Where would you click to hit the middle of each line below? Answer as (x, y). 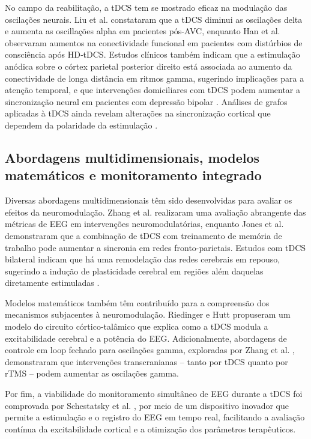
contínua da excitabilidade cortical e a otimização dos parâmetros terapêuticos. (150, 428)
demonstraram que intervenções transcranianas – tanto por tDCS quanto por (146, 361)
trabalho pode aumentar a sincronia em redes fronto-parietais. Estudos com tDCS (155, 247)
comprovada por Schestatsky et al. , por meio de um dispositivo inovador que (147, 405)
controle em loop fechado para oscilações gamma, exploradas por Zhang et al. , (150, 350)
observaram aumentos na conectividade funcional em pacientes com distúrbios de (154, 42)
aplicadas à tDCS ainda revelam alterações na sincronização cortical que (138, 113)
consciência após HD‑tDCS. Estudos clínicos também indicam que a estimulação (152, 54)
